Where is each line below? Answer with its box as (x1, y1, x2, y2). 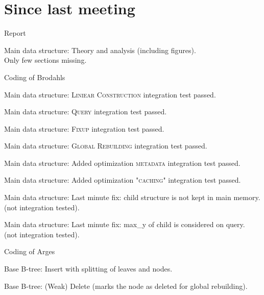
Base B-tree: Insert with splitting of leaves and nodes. (4, 263, 173, 274)
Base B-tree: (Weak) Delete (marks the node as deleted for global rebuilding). (4, 280, 248, 291)
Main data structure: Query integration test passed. (4, 106, 167, 117)
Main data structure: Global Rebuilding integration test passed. (4, 140, 207, 151)
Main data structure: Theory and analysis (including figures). (4, 44, 196, 55)
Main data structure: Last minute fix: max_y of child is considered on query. (4, 219, 245, 230)
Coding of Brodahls (4, 71, 65, 82)
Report (4, 28, 26, 38)
